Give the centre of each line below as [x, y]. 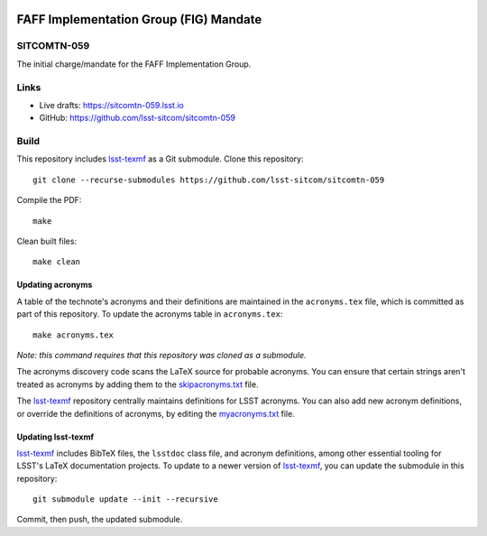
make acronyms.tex [74, 335]
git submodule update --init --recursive [125, 499]
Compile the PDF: [49, 200]
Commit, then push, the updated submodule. [100, 520]
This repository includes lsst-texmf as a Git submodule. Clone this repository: [160, 159]
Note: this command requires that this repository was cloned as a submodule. [161, 355]
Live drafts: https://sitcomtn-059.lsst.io [111, 105]
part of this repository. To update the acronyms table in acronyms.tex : [150, 314]
